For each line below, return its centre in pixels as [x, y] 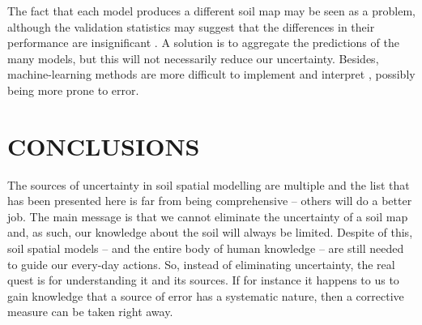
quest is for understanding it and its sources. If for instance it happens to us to [203, 280]
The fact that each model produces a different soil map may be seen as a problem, [211, 11]
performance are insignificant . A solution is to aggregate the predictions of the [203, 43]
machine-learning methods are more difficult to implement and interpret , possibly [211, 74]
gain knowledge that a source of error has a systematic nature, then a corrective [206, 295]
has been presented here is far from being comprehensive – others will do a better [210, 201]
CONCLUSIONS [104, 145]
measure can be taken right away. [90, 312]
